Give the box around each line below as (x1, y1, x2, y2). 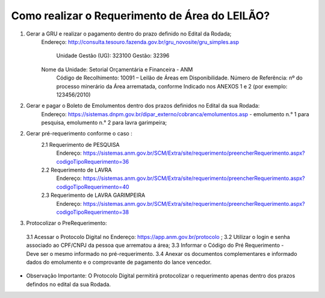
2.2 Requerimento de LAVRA (41, 166, 112, 174)
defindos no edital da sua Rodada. (26, 281, 111, 288)
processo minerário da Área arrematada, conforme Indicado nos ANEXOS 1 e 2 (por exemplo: (56, 82, 288, 90)
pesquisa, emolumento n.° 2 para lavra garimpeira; (41, 119, 167, 126)
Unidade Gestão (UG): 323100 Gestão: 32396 (56, 52, 170, 60)
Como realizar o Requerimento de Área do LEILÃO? (11, 9, 270, 22)
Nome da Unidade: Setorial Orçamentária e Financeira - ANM (41, 66, 193, 73)
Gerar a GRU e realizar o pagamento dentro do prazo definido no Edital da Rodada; (26, 30, 232, 37)
